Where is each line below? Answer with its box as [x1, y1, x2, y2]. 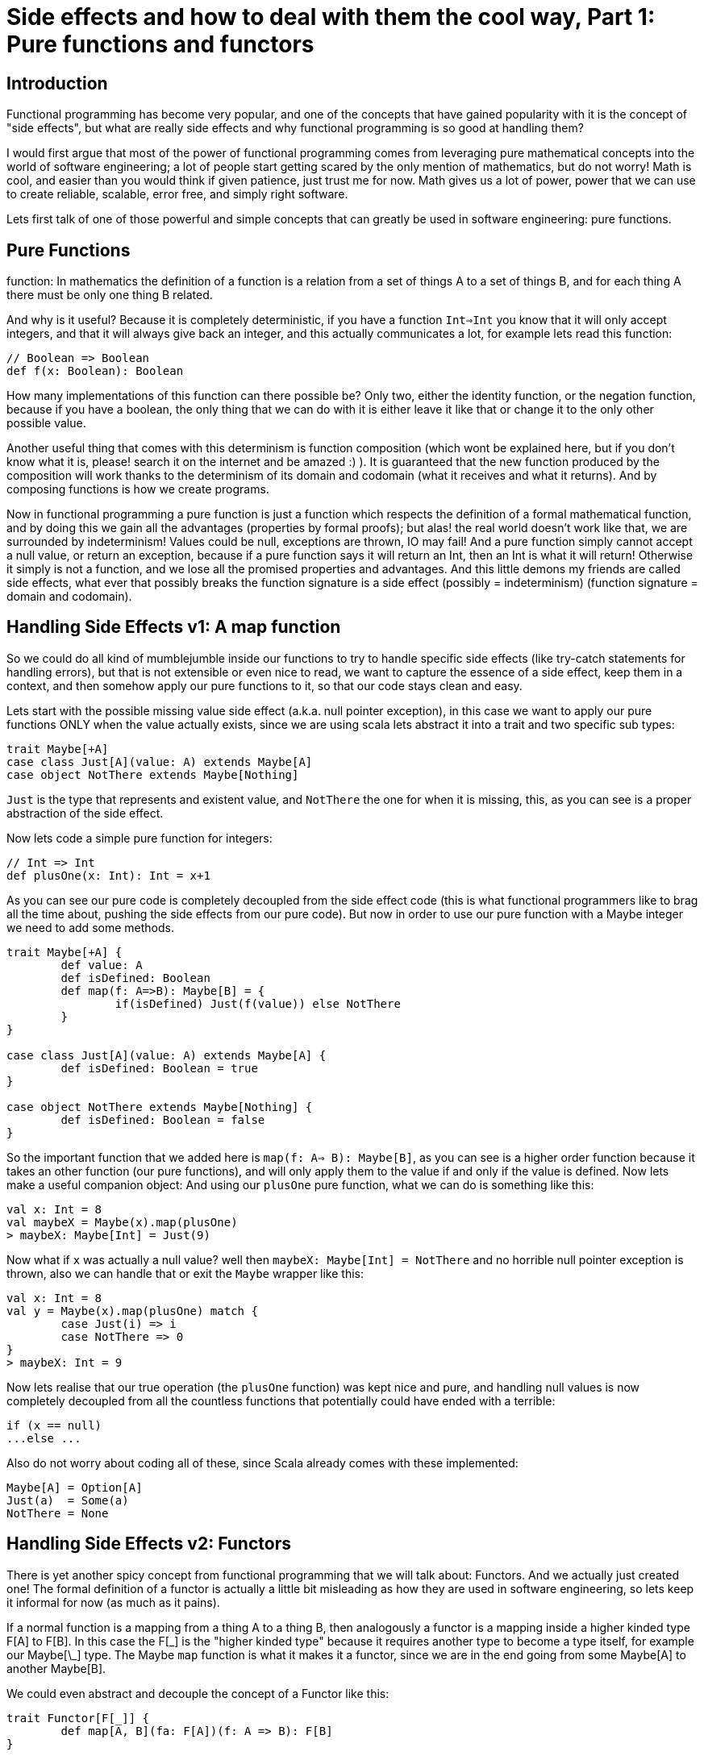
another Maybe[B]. [6, 1661, 106, 1675]
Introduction [6, 73, 108, 94]
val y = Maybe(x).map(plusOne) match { [6, 1304, 258, 1317]
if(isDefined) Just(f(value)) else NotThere [115, 997, 401, 1010]
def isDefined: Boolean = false [60, 1113, 265, 1126]
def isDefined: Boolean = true [60, 1061, 258, 1075]
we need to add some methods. [6, 920, 174, 934]
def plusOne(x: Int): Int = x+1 [6, 868, 210, 882]
